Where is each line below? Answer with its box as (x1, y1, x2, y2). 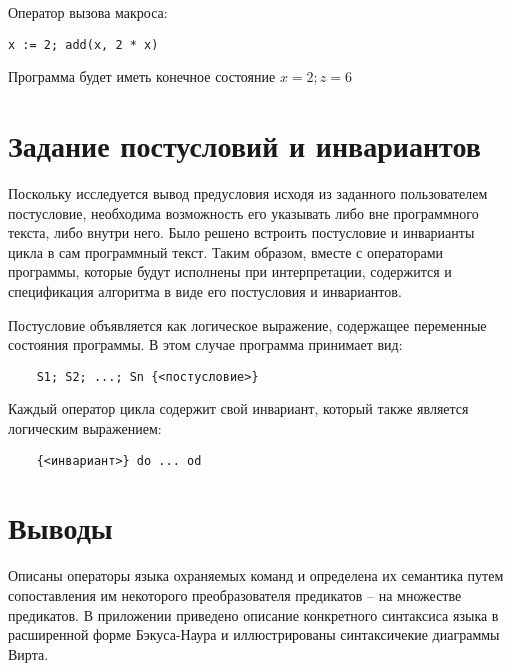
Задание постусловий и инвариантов (8, 125, 481, 166)
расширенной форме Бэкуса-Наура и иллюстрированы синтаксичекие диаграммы (8, 624, 500, 645)
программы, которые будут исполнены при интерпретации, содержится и (8, 261, 452, 282)
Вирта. (8, 643, 49, 664)
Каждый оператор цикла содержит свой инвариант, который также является (8, 398, 469, 419)
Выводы (8, 507, 113, 548)
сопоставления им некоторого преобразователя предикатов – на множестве (8, 584, 462, 605)
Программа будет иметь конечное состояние (8, 66, 276, 87)
